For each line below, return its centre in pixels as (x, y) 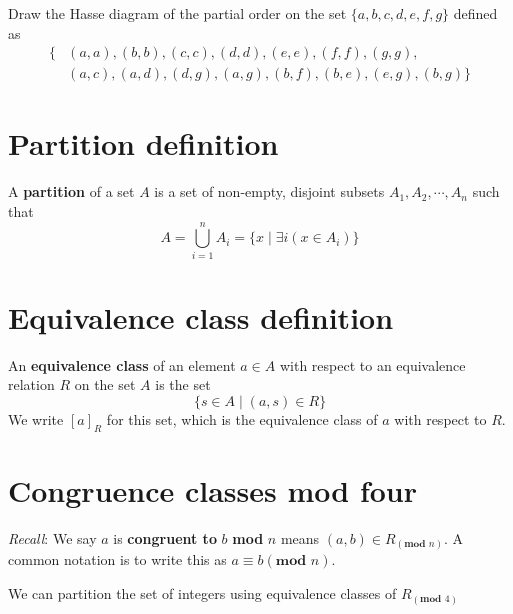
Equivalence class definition (201, 316)
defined (475, 13)
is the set (183, 384)
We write (36, 419)
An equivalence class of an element (122, 364)
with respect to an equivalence (372, 364)
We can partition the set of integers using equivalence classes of (202, 593)
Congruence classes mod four (212, 489)
